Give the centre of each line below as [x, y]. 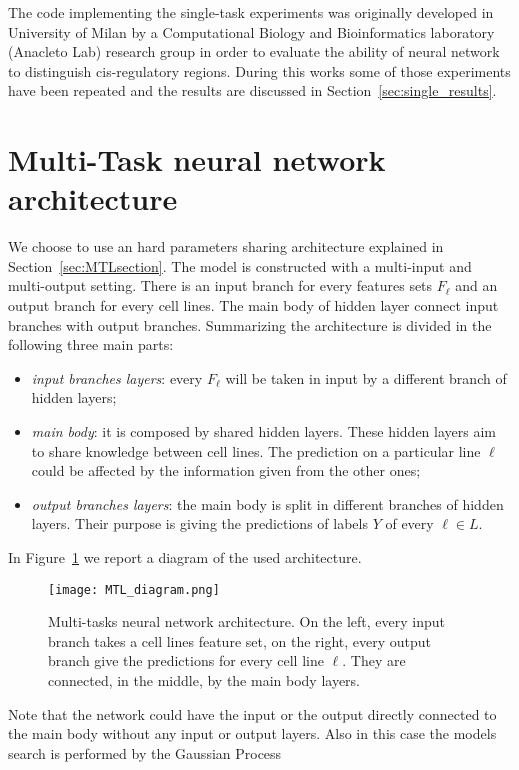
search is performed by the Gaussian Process [145, 752]
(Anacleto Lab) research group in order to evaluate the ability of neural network [254, 51]
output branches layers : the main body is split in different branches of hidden [267, 503]
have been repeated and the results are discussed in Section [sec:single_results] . [252, 90]
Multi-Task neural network [197, 159]
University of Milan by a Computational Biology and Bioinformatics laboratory [251, 31]
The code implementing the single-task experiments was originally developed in [251, 12]
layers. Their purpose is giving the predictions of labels [199, 523]
